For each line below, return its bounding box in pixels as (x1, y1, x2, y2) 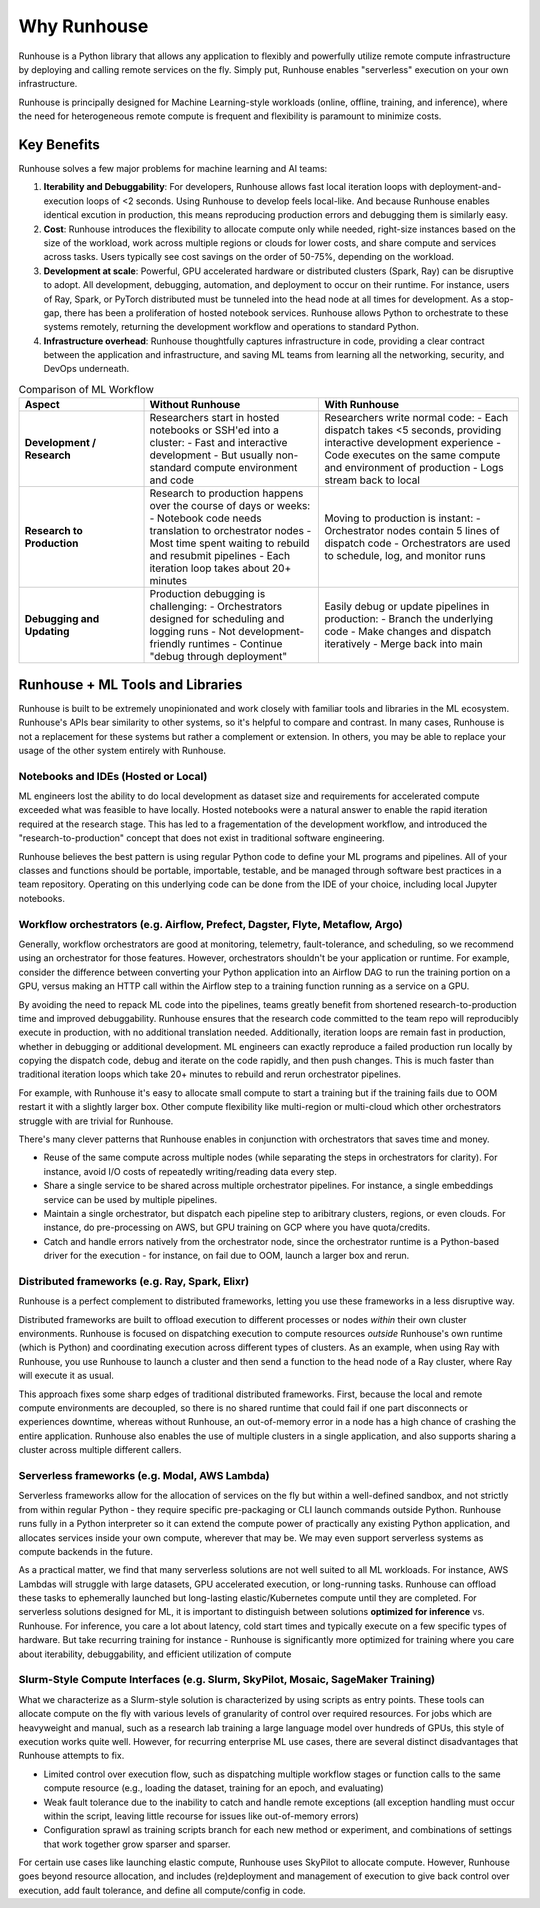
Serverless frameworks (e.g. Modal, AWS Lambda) (18, 1468, 270, 1482)
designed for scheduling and (149, 612, 285, 626)
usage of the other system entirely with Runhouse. (18, 744, 227, 756)
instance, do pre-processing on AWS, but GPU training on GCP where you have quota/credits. (43, 1221, 430, 1234)
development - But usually (149, 448, 274, 462)
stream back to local (324, 473, 420, 487)
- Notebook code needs (149, 511, 262, 525)
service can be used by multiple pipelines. (43, 1193, 218, 1205)
